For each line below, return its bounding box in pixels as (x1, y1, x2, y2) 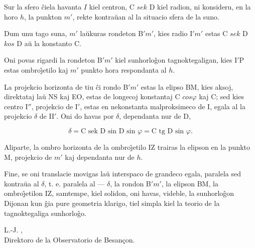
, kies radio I (154, 28, 193, 39)
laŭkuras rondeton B (80, 28, 144, 39)
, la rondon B (110, 178, 151, 188)
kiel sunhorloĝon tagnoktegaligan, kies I (115, 55, 237, 65)
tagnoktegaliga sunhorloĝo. (4, 207, 86, 218)
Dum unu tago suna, (4, 28, 67, 39)
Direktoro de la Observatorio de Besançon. (4, 234, 135, 244)
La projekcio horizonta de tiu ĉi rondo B (4, 81, 129, 92)
